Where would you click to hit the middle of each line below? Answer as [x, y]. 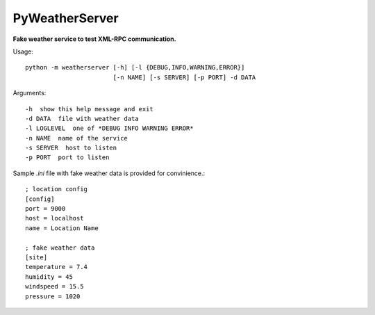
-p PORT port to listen [67, 157]
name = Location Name [62, 228]
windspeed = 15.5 [55, 286]
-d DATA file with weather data [82, 119]
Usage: [23, 51]
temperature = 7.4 [57, 267]
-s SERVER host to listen [71, 148]
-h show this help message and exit [90, 109]
